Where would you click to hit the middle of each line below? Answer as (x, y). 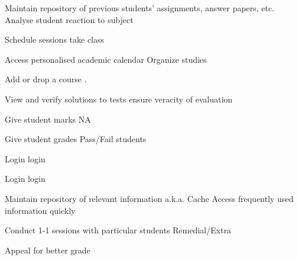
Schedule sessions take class (55, 39)
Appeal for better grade (48, 250)
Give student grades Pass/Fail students (76, 139)
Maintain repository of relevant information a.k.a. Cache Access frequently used (149, 198)
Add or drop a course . (46, 79)
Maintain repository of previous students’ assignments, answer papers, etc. (140, 8)
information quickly (40, 210)
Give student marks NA (48, 119)
